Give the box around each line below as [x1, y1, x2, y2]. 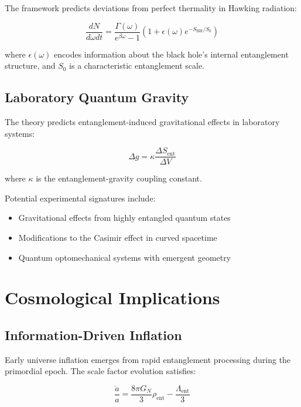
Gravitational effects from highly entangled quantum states [18, 211, 231, 224]
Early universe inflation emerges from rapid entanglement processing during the [5, 353, 291, 365]
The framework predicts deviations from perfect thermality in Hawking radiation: [5, 2, 297, 14]
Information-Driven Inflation [5, 325, 182, 344]
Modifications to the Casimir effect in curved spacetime [18, 231, 217, 243]
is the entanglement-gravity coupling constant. [36, 172, 202, 184]
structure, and [5, 59, 56, 72]
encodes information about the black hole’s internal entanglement [54, 48, 289, 60]
